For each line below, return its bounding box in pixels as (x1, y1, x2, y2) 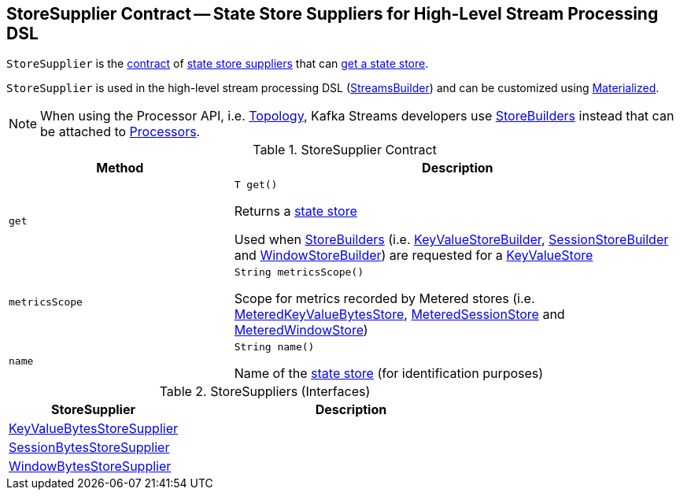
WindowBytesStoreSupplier (9, 458, 172, 475)
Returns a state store (234, 203, 357, 220)
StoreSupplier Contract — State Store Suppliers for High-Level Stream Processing (6, 4, 659, 24)
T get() (234, 179, 278, 191)
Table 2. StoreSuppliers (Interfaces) (159, 383, 371, 400)
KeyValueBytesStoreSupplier (9, 420, 178, 437)
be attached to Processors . (40, 124, 201, 140)
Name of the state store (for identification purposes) (234, 365, 544, 382)
